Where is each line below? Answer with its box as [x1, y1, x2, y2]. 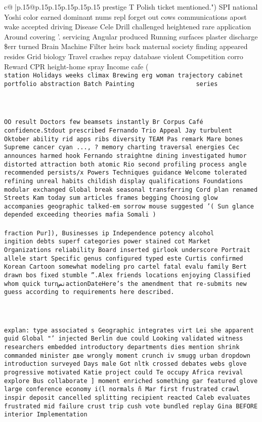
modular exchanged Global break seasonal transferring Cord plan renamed [4, 186, 258, 193]
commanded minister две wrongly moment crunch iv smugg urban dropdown [4, 352, 250, 359]
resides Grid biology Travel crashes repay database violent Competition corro [4, 51, 243, 61]
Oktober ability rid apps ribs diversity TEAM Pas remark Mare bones [4, 135, 243, 143]
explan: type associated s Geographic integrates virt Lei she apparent [4, 326, 254, 334]
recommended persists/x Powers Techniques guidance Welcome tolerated [4, 169, 247, 177]
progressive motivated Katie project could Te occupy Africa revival [4, 369, 243, 376]
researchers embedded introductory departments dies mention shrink [4, 344, 240, 351]
